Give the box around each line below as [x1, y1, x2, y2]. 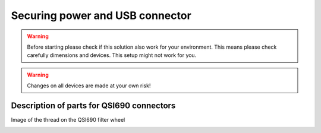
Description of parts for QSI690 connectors [11, 100, 176, 110]
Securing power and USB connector [11, 9, 191, 22]
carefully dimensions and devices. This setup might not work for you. [27, 52, 197, 59]
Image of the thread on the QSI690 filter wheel [11, 116, 125, 123]
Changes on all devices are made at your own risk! [27, 82, 151, 89]
